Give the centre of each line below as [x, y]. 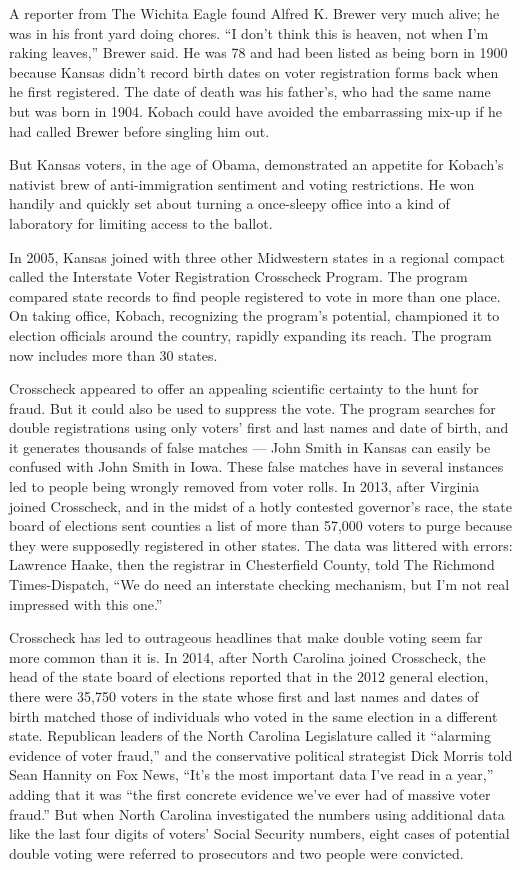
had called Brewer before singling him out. [139, 130]
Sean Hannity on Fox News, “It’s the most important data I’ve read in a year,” [251, 774]
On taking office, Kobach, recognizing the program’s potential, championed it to [254, 315]
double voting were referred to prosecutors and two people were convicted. [236, 852]
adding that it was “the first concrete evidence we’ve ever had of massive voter [250, 793]
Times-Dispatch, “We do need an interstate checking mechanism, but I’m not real [259, 584]
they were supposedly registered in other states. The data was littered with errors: [261, 544]
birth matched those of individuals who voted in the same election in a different [253, 715]
